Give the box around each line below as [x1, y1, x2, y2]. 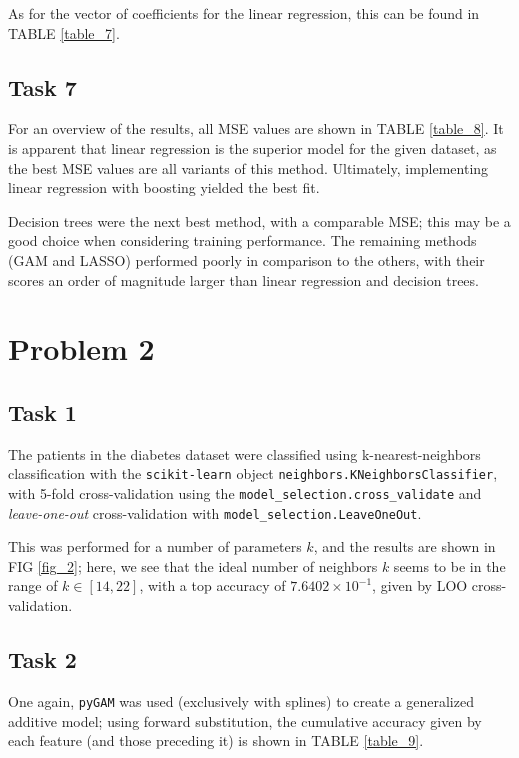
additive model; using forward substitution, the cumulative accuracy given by [8, 710, 482, 731]
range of [8, 575, 58, 596]
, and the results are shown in [313, 536, 496, 557]
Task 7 [8, 71, 77, 102]
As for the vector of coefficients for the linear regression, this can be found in [8, 3, 480, 23]
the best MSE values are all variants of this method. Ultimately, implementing [8, 157, 489, 178]
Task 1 [8, 396, 77, 427]
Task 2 [8, 644, 77, 675]
